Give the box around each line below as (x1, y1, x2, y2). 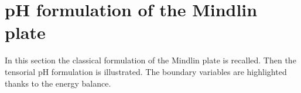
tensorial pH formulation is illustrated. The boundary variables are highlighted (5, 65, 287, 77)
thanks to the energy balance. (5, 77, 111, 89)
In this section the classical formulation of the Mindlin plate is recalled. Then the (5, 54, 296, 66)
